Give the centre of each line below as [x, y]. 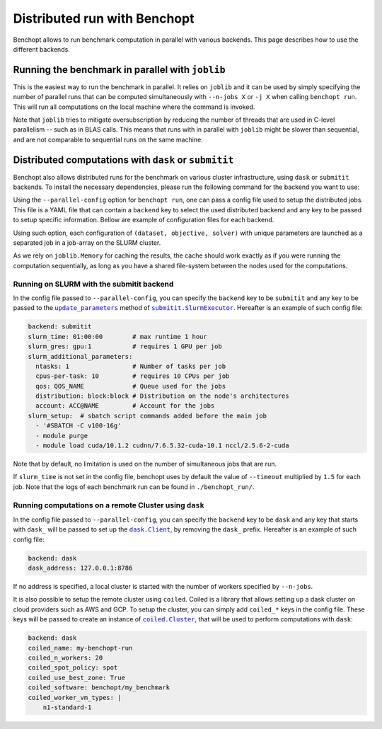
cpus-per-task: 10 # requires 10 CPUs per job [133, 376]
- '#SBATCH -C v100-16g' [79, 426]
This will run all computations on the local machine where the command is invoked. [134, 107]
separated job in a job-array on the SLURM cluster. [87, 243]
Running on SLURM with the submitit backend [93, 284]
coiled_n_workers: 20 [65, 658]
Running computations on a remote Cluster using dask [109, 505]
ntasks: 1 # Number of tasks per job [131, 366]
